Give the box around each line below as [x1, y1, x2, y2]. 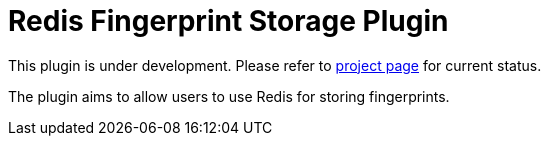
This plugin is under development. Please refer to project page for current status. [8, 56, 542, 74]
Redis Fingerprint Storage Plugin [8, 4, 449, 38]
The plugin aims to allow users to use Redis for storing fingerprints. [8, 87, 450, 105]
